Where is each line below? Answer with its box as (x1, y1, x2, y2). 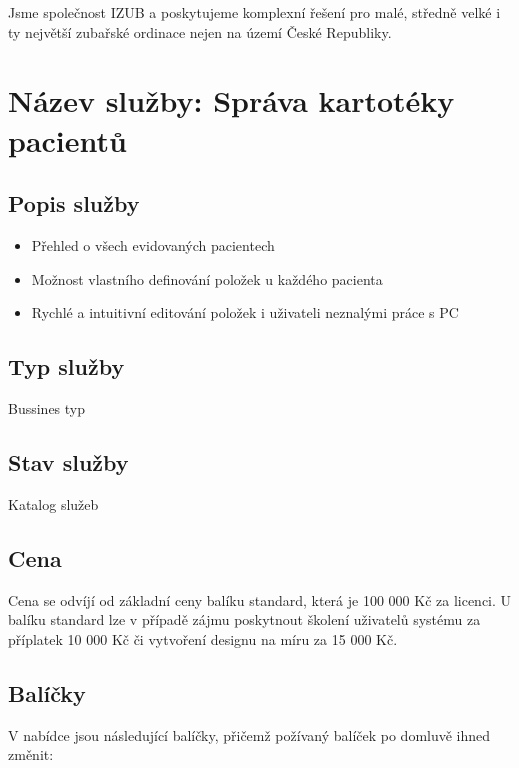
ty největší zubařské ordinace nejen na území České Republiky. (8, 21, 392, 42)
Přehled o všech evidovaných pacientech (31, 234, 275, 255)
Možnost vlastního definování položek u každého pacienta (31, 268, 383, 289)
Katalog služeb (8, 493, 99, 514)
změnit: (8, 744, 54, 765)
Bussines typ (8, 397, 86, 418)
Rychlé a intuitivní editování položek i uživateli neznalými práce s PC (31, 302, 459, 323)
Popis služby (8, 188, 140, 219)
